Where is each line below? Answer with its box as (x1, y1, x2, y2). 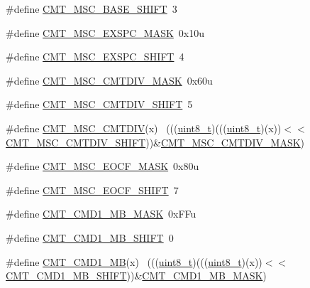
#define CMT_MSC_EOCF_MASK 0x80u (6, 159, 199, 174)
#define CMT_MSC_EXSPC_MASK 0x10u (6, 25, 205, 40)
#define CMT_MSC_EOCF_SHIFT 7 (6, 182, 179, 197)
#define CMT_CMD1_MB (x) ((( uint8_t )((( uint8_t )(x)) (6, 254, 262, 269)
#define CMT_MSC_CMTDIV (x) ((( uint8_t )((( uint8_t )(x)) (6, 120, 282, 135)
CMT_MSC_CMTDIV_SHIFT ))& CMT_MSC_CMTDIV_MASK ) (6, 134, 305, 149)
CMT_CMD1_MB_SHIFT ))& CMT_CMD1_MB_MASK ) (6, 268, 267, 283)
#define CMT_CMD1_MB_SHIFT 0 (6, 230, 174, 245)
